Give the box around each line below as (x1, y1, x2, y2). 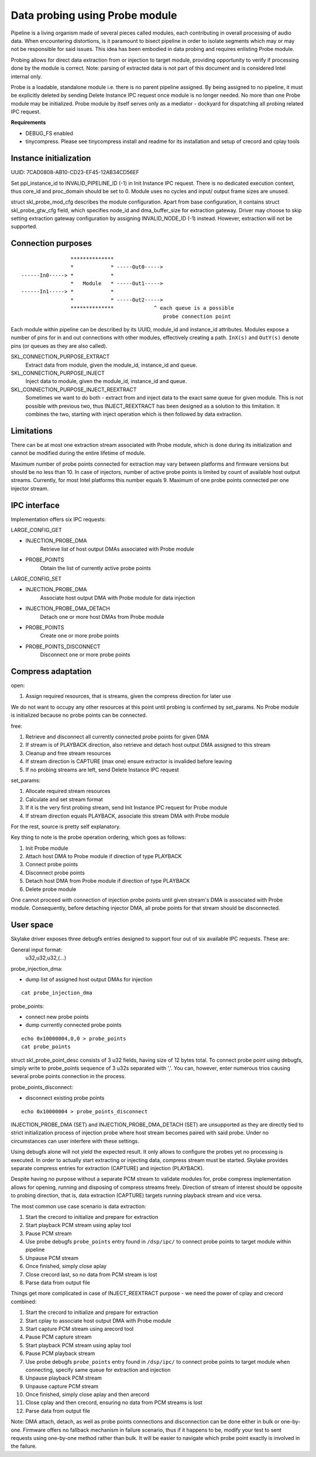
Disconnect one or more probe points (40, 651, 130, 658)
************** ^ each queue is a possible (70, 305, 234, 311)
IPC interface (11, 500, 60, 510)
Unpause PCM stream (25, 1254, 79, 1261)
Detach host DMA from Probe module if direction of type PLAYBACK (25, 877, 190, 885)
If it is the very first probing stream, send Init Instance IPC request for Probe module (25, 804, 228, 811)
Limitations (11, 426, 53, 436)
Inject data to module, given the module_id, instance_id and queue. (25, 378, 187, 385)
